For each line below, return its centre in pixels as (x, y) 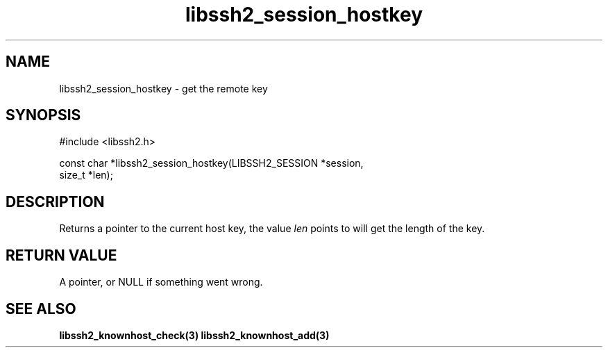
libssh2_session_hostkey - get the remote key (163, 88)
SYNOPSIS (43, 115)
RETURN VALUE (61, 255)
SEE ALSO (41, 309)
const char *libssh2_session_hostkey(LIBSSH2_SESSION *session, (211, 163)
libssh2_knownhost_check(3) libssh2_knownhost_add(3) (194, 335)
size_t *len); (86, 175)
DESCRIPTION (55, 202)
